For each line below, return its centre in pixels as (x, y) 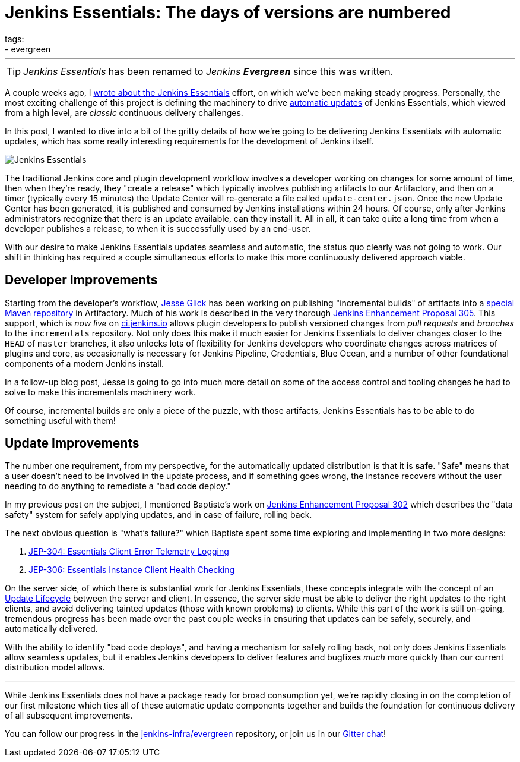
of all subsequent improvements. (69, 716)
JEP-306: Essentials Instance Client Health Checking (132, 570)
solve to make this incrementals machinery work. (100, 392)
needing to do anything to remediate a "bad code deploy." (118, 486)
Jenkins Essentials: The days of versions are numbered (228, 12)
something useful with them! (60, 420)
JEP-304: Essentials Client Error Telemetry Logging (129, 552)
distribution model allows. (55, 667)
